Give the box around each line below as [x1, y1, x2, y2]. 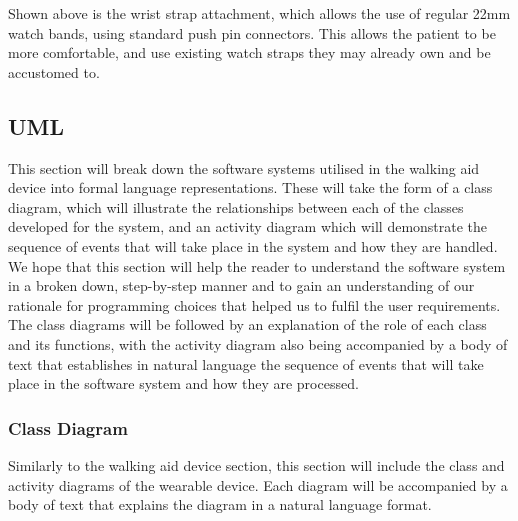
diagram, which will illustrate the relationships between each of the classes [8, 196, 464, 217]
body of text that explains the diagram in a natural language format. [8, 494, 432, 515]
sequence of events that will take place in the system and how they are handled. [8, 235, 498, 256]
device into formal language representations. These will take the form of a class [8, 177, 493, 198]
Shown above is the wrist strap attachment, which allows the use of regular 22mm [8, 3, 511, 23]
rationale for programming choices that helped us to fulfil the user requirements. [8, 294, 501, 315]
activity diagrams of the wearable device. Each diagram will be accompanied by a [8, 474, 508, 495]
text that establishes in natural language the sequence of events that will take [8, 353, 484, 374]
